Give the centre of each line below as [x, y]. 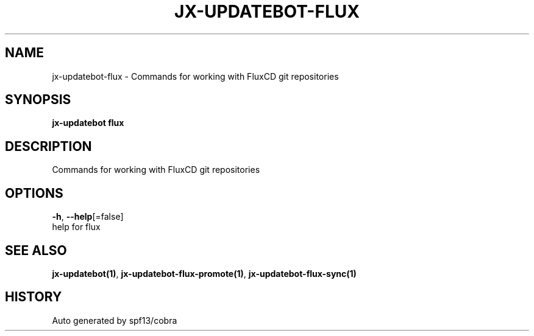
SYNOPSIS [38, 100]
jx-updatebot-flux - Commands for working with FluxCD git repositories [195, 76]
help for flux [76, 227]
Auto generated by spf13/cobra [115, 320]
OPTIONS [34, 193]
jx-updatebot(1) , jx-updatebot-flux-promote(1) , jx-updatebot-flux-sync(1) [204, 273]
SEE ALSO [36, 250]
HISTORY [34, 297]
